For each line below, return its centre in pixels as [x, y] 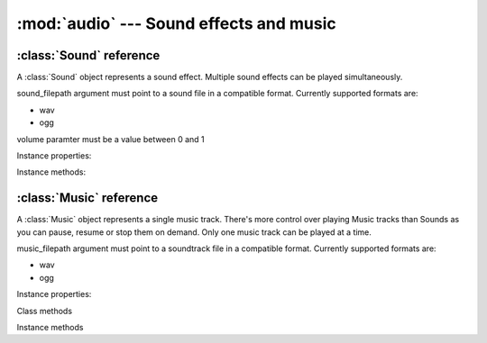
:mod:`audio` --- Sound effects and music [177, 23]
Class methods [44, 311]
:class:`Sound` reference [88, 55]
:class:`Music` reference [87, 198]
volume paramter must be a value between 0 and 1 [110, 139]
